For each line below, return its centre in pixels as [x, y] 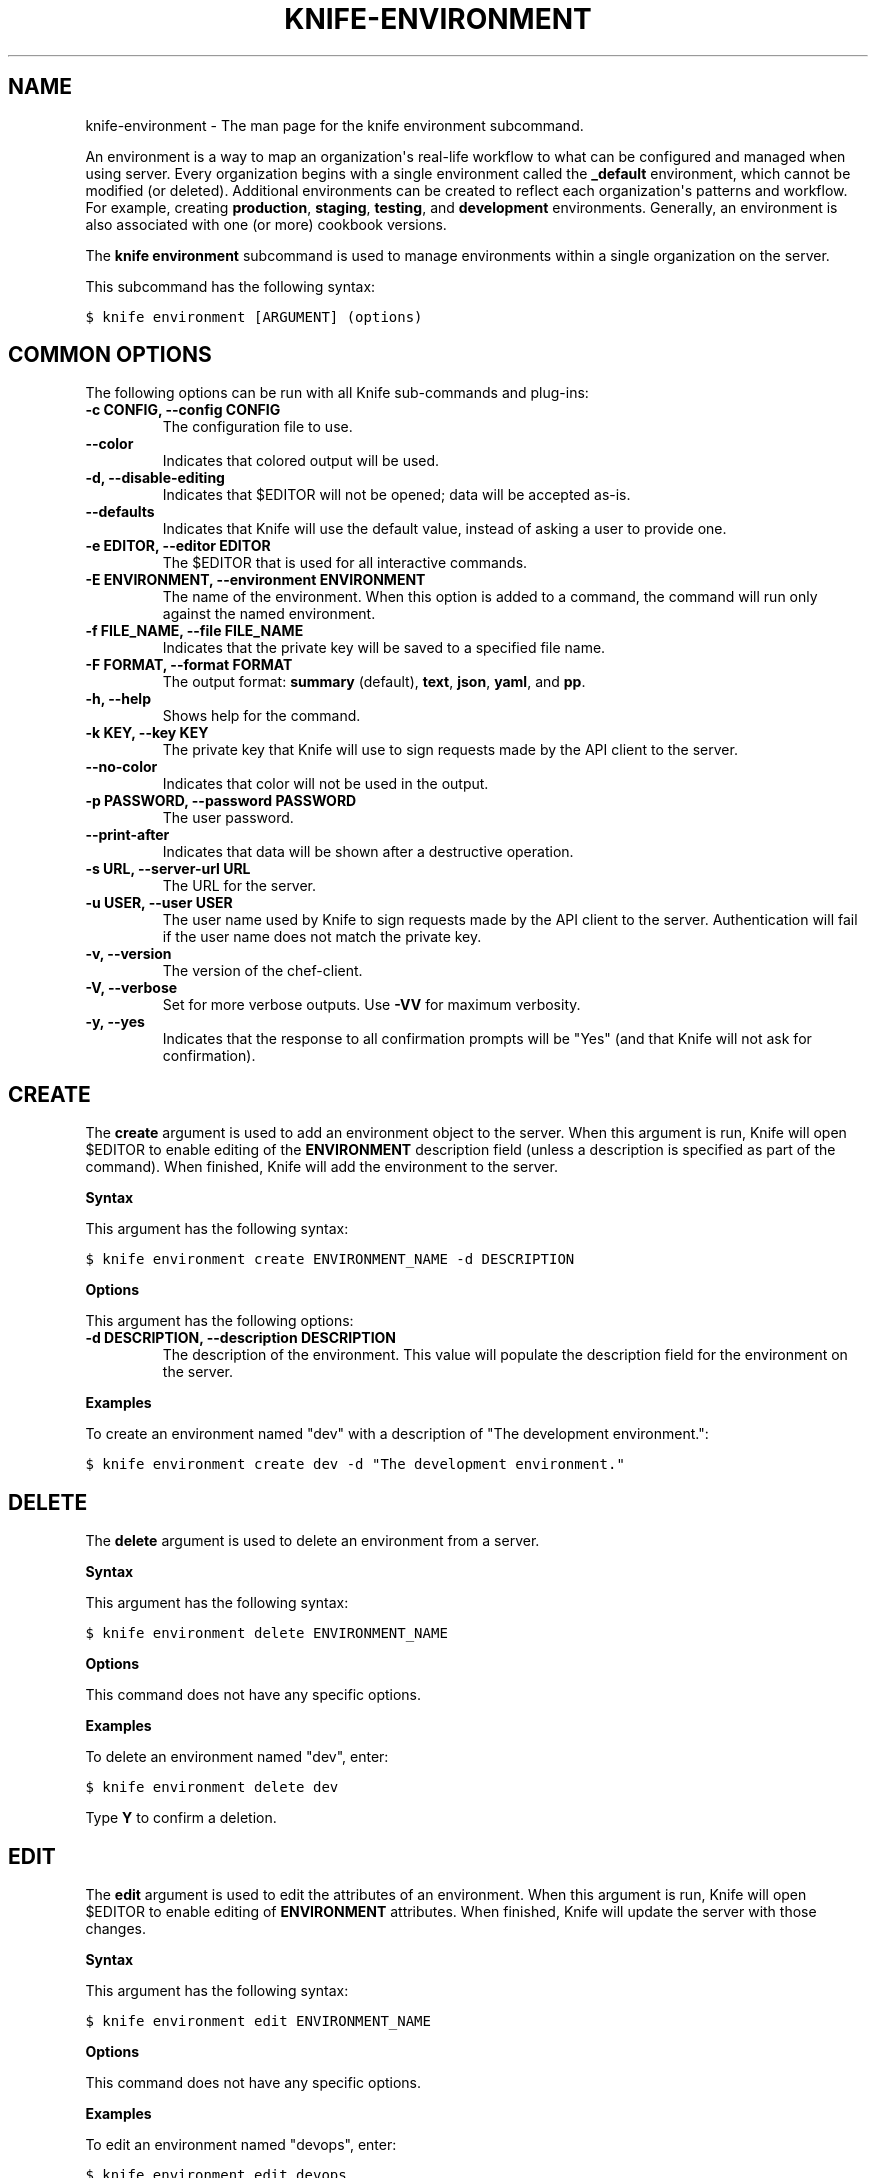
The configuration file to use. [257, 427]
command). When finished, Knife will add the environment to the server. [321, 1167]
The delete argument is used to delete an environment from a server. [312, 1541]
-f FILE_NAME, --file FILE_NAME [194, 631]
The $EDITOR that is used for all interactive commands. [345, 563]
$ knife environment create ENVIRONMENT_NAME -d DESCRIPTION [330, 1259]
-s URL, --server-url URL [168, 869]
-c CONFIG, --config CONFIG [183, 410]
